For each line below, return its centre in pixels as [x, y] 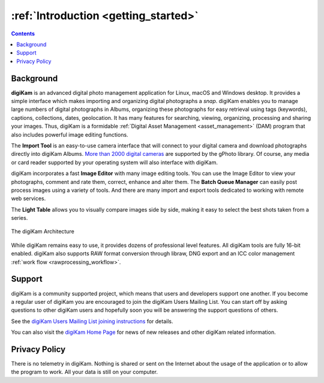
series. [19, 218]
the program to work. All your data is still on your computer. [85, 372]
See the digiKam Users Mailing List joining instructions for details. [92, 321]
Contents [23, 34]
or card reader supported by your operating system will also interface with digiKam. [115, 162]
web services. [28, 198]
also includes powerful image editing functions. [70, 134]
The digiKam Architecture [43, 231]
